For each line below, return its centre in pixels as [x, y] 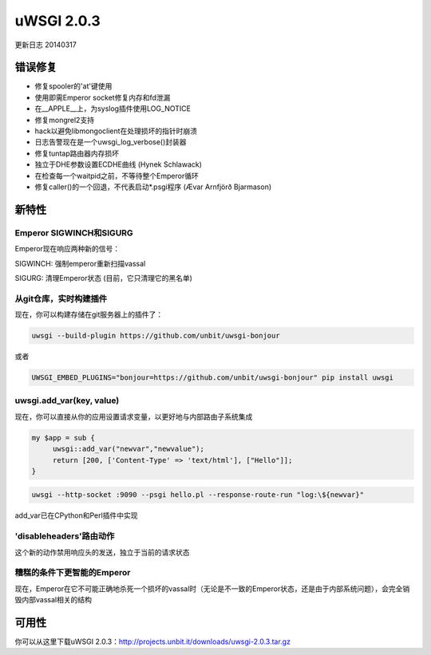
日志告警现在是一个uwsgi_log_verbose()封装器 [111, 142]
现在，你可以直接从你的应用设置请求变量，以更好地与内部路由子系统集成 [134, 416]
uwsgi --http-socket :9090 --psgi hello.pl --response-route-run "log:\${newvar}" [198, 495]
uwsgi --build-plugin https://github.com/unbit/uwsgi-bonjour [156, 336]
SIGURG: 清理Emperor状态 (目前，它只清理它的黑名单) [104, 278]
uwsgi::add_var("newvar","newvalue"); [129, 449]
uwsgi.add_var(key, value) [67, 400]
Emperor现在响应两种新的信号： [67, 249]
